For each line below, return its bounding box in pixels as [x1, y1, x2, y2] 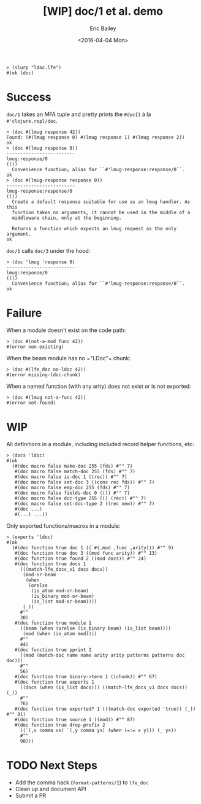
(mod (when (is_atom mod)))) [22, 630, 97, 636]
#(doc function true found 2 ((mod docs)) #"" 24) [14, 555, 147, 562]
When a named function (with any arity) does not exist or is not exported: [6, 382, 191, 390]
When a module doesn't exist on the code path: [6, 327, 126, 334]
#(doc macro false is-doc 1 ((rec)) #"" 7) [14, 474, 127, 480]
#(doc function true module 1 [14, 620, 92, 626]
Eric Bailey [89, 25, 116, 32]
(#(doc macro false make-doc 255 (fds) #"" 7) [12, 463, 133, 469]
